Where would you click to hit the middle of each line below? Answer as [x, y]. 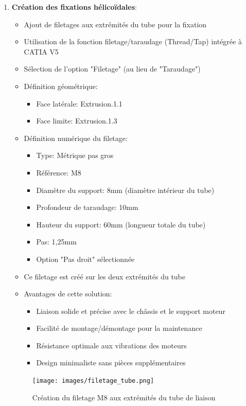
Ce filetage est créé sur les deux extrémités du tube [105, 276]
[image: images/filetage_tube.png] [93, 381]
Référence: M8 [59, 172]
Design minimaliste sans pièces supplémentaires [111, 363]
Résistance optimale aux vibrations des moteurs [111, 345]
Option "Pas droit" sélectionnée [85, 259]
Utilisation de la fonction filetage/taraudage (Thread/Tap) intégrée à [133, 41]
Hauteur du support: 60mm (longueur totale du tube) [121, 224]
